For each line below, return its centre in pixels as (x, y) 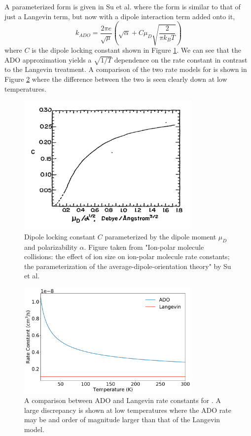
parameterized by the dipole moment (161, 236)
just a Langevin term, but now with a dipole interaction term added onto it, (120, 16)
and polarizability (51, 247)
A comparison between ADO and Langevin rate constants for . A (123, 400)
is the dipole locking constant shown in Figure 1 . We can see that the (136, 50)
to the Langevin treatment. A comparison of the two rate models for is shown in (126, 69)
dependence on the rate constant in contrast (181, 59)
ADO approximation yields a (48, 59)
